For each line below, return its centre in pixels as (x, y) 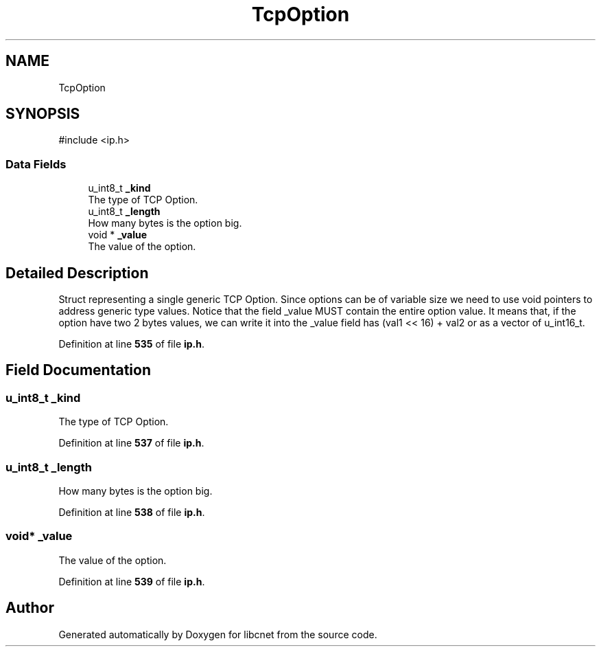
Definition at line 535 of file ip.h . (132, 344)
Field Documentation (78, 370)
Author (30, 608)
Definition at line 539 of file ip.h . (132, 581)
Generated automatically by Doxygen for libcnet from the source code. (218, 634)
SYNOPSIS (43, 114)
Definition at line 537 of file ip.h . (131, 443)
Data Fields (36, 164)
